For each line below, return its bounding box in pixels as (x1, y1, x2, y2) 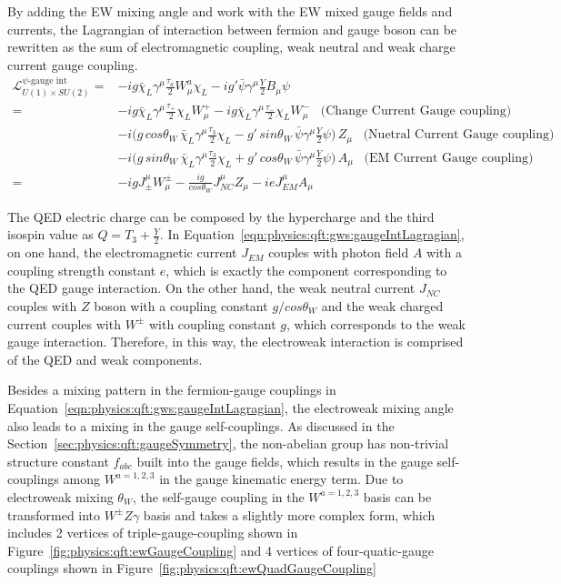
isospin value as (7, 225, 94, 244)
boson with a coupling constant (94, 297, 268, 316)
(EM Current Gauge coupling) (364, 151, 534, 165)
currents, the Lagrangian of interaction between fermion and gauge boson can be (7, 19, 457, 38)
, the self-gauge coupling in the (132, 487, 305, 506)
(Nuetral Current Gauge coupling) (363, 128, 555, 142)
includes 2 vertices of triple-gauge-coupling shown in (7, 523, 298, 542)
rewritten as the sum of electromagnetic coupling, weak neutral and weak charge (7, 37, 456, 56)
